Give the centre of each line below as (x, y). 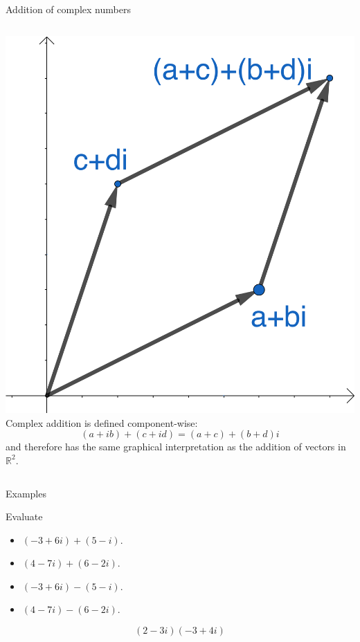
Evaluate (24, 516)
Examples (26, 493)
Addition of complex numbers (68, 9)
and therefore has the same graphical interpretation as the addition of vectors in (176, 447)
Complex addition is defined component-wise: (102, 422)
